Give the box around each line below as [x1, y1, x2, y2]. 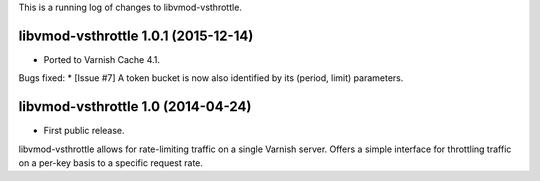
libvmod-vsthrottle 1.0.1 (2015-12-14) [18, 27, 254, 44]
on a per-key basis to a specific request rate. [18, 156, 204, 169]
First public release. [43, 125, 125, 137]
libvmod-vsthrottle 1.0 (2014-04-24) [18, 98, 252, 115]
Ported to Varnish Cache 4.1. [43, 53, 160, 65]
